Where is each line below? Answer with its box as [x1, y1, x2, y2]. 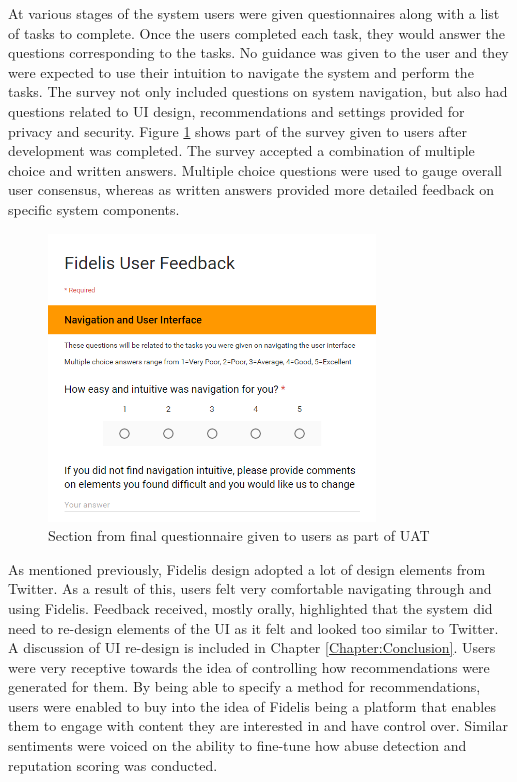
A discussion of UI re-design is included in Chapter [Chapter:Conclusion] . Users [8, 637, 496, 658]
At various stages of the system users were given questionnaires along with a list [8, 3, 500, 23]
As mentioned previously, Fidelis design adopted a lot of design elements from [8, 558, 486, 579]
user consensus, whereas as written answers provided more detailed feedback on [8, 179, 495, 200]
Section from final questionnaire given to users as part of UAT [48, 525, 430, 546]
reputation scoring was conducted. [8, 754, 218, 775]
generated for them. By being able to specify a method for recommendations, [8, 676, 481, 697]
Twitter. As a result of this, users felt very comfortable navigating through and [8, 578, 492, 599]
